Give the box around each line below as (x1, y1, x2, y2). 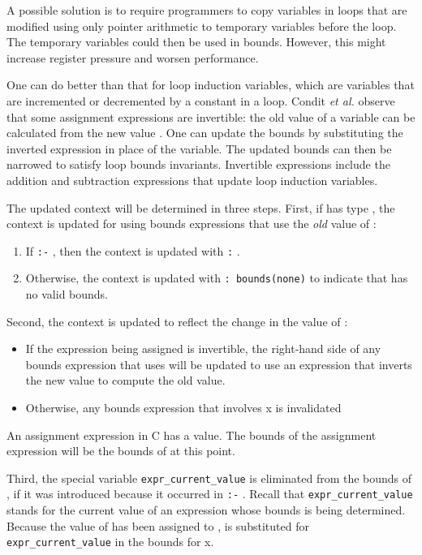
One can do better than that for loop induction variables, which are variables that (6, 76, 415, 93)
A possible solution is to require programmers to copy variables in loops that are (6, 2, 407, 18)
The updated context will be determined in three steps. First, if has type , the (6, 199, 395, 216)
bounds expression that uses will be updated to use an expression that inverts (25, 355, 412, 372)
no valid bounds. (25, 286, 109, 303)
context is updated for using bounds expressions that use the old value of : (6, 215, 377, 232)
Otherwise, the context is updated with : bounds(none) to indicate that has (25, 269, 408, 286)
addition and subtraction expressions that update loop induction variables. (6, 171, 378, 188)
